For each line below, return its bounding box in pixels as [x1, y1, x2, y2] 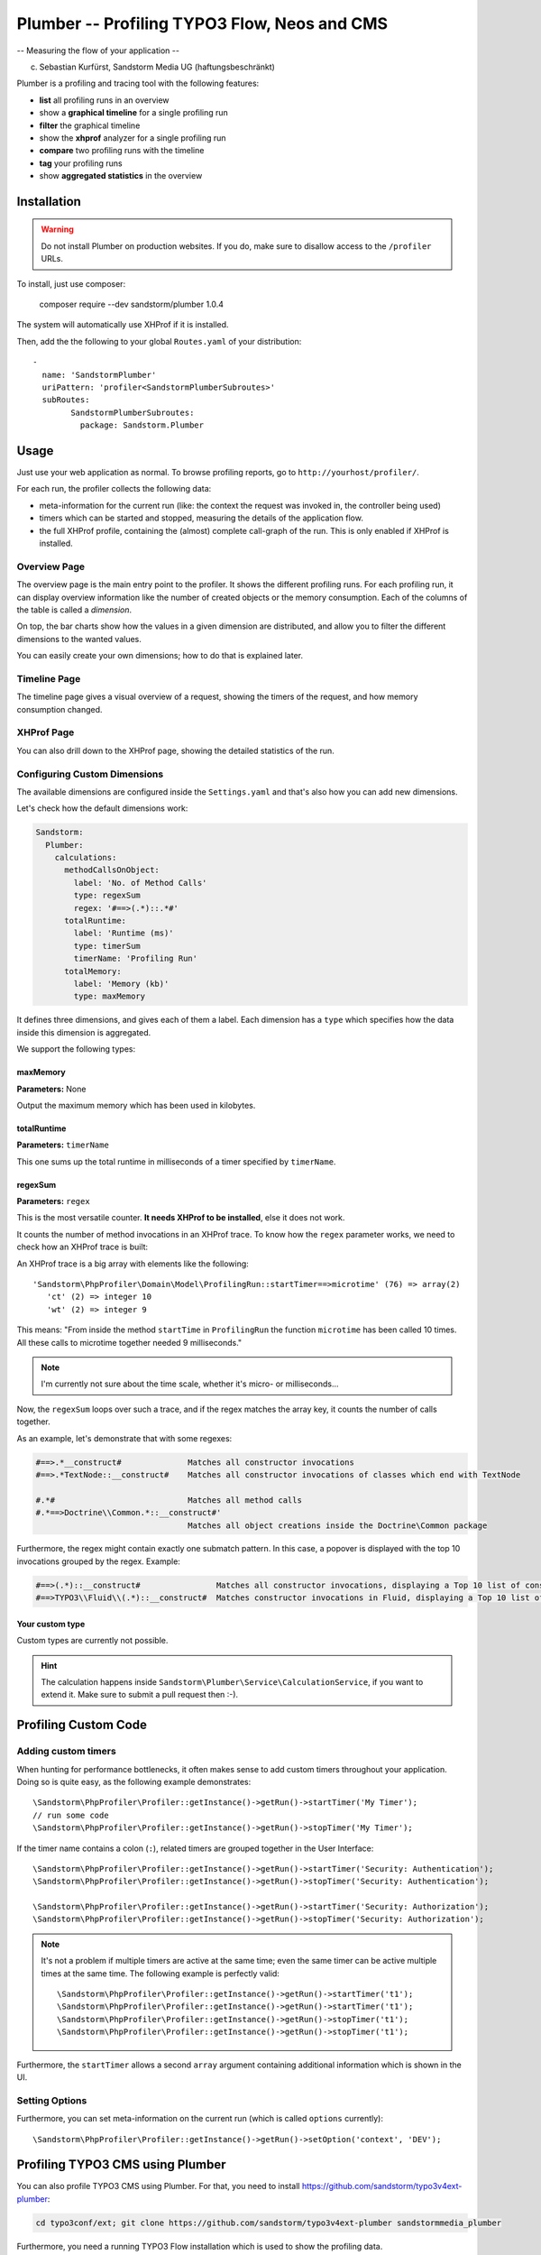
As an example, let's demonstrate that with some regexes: [16, 1432, 233, 1443]
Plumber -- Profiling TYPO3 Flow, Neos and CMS [16, 14, 388, 33]
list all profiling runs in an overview [39, 95, 170, 106]
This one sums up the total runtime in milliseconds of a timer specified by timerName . [16, 1155, 336, 1167]
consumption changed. [16, 704, 103, 714]
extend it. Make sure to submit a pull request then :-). [41, 1689, 239, 1700]
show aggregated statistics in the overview [39, 170, 203, 181]
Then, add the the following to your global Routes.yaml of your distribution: [16, 336, 302, 346]
